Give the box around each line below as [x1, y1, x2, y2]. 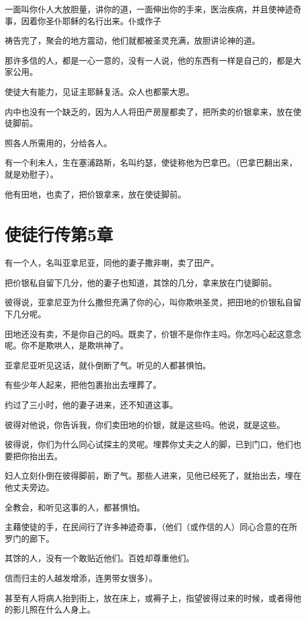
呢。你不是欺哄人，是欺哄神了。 [5, 339, 128, 351]
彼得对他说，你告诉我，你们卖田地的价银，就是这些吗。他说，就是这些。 [5, 418, 285, 430]
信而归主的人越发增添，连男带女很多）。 [5, 571, 157, 584]
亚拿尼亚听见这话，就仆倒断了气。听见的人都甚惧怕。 [5, 358, 211, 371]
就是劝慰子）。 [5, 167, 58, 180]
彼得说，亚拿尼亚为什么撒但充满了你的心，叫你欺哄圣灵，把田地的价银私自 [5, 296, 293, 308]
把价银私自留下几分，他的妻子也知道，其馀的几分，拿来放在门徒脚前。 [5, 276, 277, 288]
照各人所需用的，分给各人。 [5, 136, 112, 149]
